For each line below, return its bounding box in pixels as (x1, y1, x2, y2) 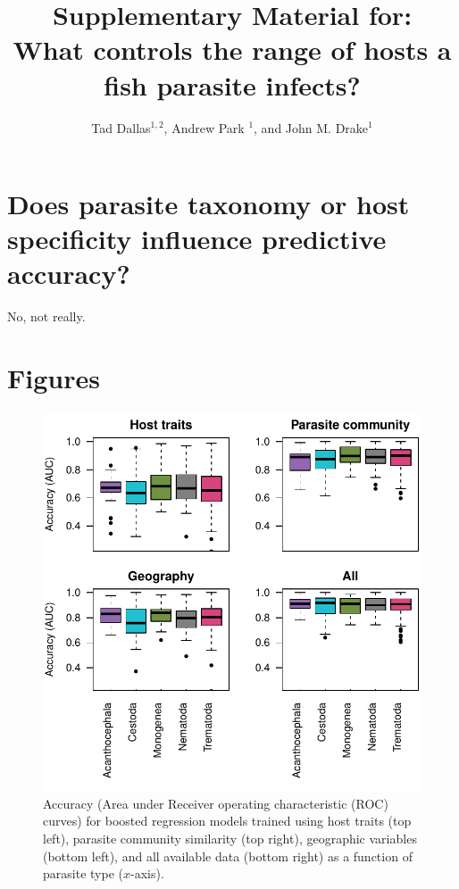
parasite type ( (43, 864, 123, 883)
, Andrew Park (163, 118, 245, 137)
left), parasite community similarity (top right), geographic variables (43, 828, 417, 847)
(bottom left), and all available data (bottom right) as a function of (43, 846, 413, 865)
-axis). (129, 864, 164, 883)
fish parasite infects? (104, 66, 361, 103)
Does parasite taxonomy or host (7, 186, 410, 222)
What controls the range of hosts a (13, 31, 452, 68)
